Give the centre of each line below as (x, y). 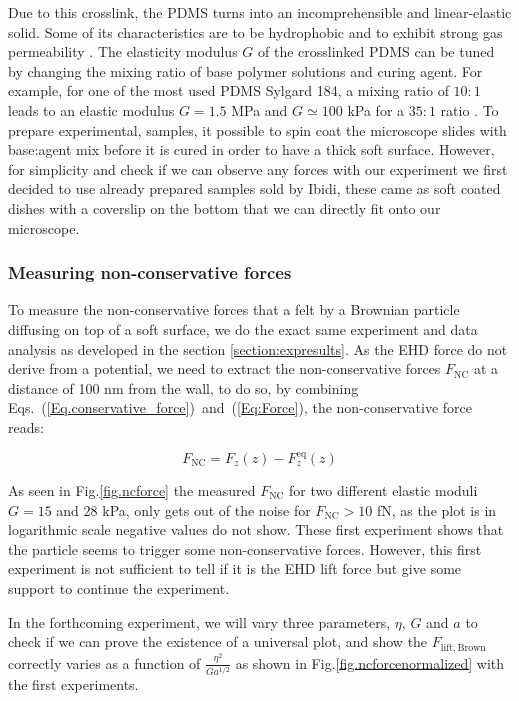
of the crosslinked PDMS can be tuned (376, 51)
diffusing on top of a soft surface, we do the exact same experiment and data (243, 328)
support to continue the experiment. (119, 587)
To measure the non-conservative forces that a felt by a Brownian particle (234, 309)
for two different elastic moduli (383, 490)
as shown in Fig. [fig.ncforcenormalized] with (370, 662)
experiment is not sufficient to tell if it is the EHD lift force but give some (235, 568)
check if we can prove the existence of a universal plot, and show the (218, 641)
